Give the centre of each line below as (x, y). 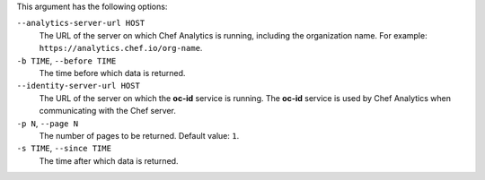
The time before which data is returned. (112, 73)
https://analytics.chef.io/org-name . (121, 48)
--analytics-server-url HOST (81, 23)
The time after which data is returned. (109, 160)
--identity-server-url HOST (79, 86)
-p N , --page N (48, 123)
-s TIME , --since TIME (64, 149)
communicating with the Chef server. (108, 111)
